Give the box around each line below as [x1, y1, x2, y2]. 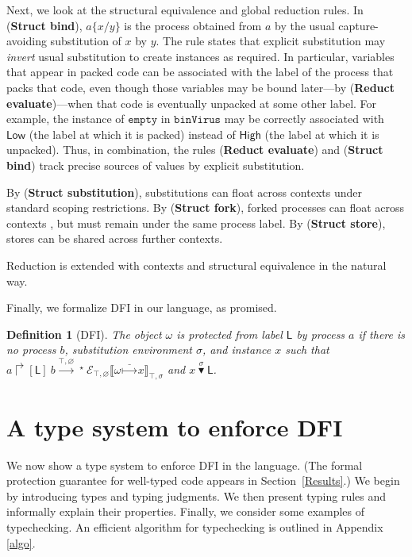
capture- [338, 17, 379, 33]
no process [6, 341, 56, 358]
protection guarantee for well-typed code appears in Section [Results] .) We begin [6, 472, 400, 489]
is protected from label [176, 325, 283, 342]
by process [296, 325, 345, 342]
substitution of [50, 33, 121, 49]
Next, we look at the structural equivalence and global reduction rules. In [6, 2, 364, 17]
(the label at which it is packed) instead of [29, 125, 236, 142]
